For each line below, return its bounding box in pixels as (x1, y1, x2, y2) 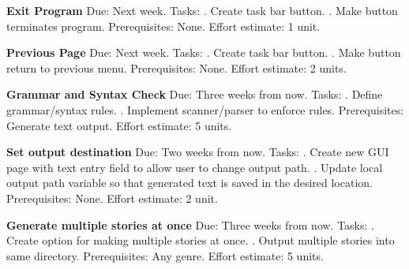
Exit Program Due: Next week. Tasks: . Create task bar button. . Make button (6, 2, 398, 18)
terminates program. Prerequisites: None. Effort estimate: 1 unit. (6, 17, 321, 34)
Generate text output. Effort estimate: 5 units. (6, 117, 232, 133)
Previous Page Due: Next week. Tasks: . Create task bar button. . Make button (6, 44, 401, 61)
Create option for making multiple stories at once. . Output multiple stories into (6, 232, 395, 248)
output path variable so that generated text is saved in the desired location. (6, 174, 373, 191)
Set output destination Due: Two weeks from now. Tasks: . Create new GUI (6, 144, 389, 160)
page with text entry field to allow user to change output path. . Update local (6, 159, 383, 175)
